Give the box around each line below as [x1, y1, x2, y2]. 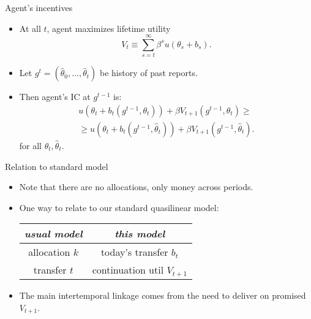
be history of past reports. [100, 66, 198, 79]
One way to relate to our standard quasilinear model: [19, 201, 219, 213]
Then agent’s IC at [19, 90, 91, 103]
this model [114, 226, 165, 241]
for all [19, 139, 42, 152]
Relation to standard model [5, 159, 108, 172]
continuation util [92, 263, 164, 277]
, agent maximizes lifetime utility [47, 21, 171, 34]
